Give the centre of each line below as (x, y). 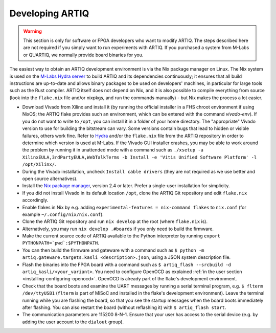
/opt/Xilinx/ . (39, 164)
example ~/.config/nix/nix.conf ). (63, 214)
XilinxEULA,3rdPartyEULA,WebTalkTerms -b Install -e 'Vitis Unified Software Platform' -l (140, 157)
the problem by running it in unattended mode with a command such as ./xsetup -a (113, 150)
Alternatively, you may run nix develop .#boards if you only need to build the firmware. (118, 229)
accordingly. (35, 200)
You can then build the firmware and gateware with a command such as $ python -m (113, 250)
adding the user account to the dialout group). (73, 322)
